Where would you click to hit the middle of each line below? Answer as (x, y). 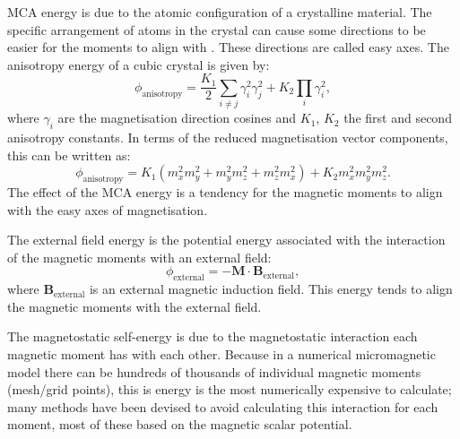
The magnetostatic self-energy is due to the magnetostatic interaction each (213, 336)
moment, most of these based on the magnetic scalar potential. (180, 424)
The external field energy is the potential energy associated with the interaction (226, 240)
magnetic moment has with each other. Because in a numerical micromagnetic (221, 353)
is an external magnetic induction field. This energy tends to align (271, 289)
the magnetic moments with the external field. (135, 306)
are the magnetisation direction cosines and (177, 118)
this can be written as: (69, 155)
